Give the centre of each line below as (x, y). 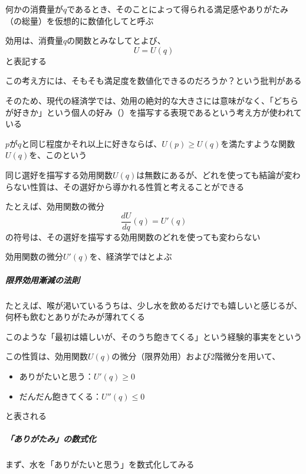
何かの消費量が (34, 9)
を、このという (58, 155)
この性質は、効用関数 (47, 356)
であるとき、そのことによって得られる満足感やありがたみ (178, 9)
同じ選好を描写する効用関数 (59, 174)
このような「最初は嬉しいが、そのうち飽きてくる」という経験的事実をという (154, 336)
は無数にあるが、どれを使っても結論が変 (214, 174)
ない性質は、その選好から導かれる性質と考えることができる (129, 186)
